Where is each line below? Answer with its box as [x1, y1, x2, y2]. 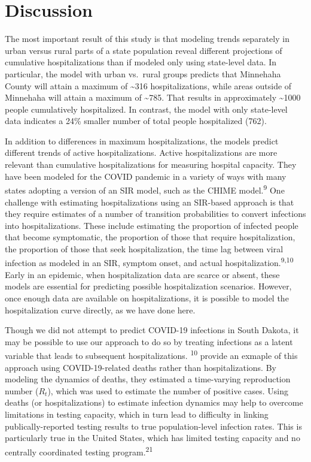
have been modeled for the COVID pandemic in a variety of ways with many [5, 170, 286, 182]
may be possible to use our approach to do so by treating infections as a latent [5, 335, 293, 348]
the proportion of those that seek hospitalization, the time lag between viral [5, 242, 283, 255]
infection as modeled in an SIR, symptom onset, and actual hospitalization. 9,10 [5, 255, 294, 269]
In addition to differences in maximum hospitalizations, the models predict [5, 134, 279, 147]
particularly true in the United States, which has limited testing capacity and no [5, 431, 300, 444]
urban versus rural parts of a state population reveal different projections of [5, 44, 282, 56]
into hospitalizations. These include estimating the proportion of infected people [5, 219, 298, 231]
